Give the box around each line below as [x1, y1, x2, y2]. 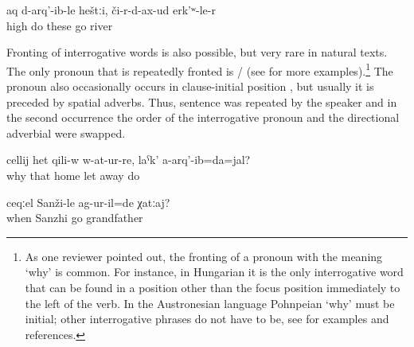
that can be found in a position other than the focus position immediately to [25, 279, 400, 295]
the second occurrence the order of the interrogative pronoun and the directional [6, 109, 400, 126]
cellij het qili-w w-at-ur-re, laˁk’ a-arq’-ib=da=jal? [6, 151, 251, 168]
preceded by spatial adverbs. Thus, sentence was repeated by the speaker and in [6, 93, 397, 110]
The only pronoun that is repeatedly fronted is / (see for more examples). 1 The [6, 60, 393, 79]
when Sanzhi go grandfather [6, 209, 143, 226]
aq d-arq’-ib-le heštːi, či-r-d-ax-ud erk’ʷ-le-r [6, 2, 216, 18]
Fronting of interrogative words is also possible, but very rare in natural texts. [6, 44, 388, 60]
